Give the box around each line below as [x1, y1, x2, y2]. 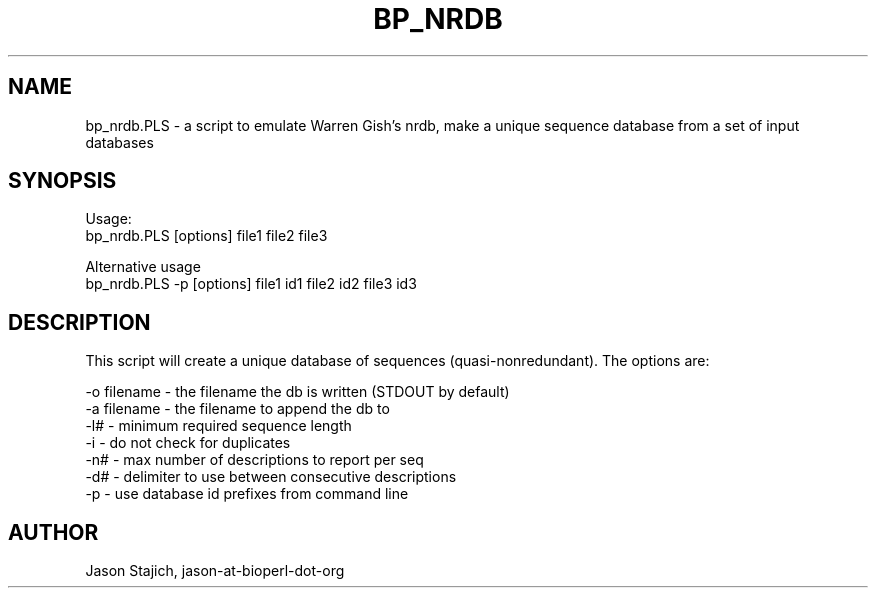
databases [85, 133, 154, 151]
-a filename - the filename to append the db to [85, 400, 390, 418]
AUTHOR [8, 519, 99, 545]
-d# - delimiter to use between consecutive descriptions [85, 468, 457, 486]
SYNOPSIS [8, 168, 117, 194]
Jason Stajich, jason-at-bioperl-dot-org [85, 562, 345, 580]
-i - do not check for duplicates [85, 434, 291, 452]
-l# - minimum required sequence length [85, 417, 352, 435]
